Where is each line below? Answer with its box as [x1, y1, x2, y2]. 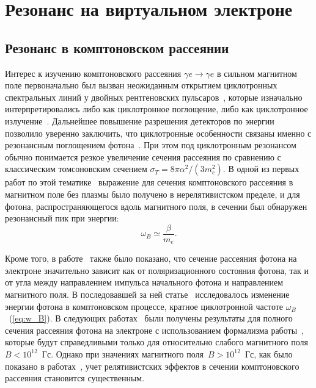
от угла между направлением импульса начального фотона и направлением [5, 276, 284, 289]
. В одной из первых [222, 162, 299, 175]
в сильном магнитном [216, 66, 297, 79]
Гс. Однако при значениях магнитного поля [42, 347, 204, 360]
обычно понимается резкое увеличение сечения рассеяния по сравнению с [5, 150, 281, 163]
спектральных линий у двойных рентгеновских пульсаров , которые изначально [5, 90, 303, 103]
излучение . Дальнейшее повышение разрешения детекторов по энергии [5, 114, 274, 127]
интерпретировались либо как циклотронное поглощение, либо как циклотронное [5, 102, 308, 115]
